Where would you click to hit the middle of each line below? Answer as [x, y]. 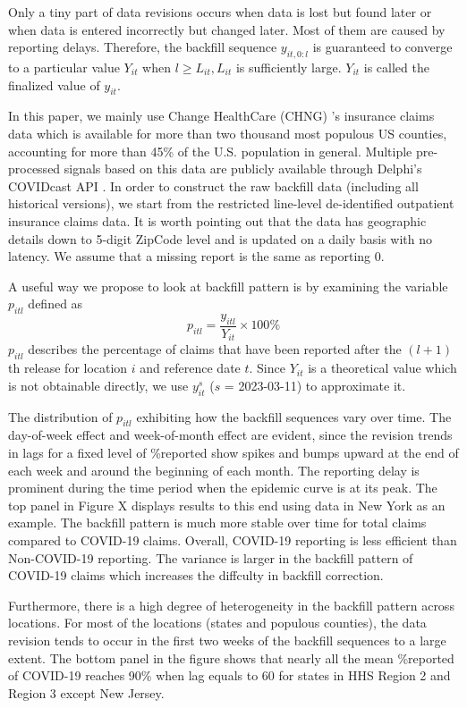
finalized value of [54, 84]
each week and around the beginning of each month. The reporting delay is [214, 470]
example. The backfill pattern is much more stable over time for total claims [217, 523]
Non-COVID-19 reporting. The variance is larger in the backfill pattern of [211, 557]
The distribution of [60, 416]
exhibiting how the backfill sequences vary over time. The [294, 416]
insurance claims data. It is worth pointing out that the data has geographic [217, 220]
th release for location [68, 368]
